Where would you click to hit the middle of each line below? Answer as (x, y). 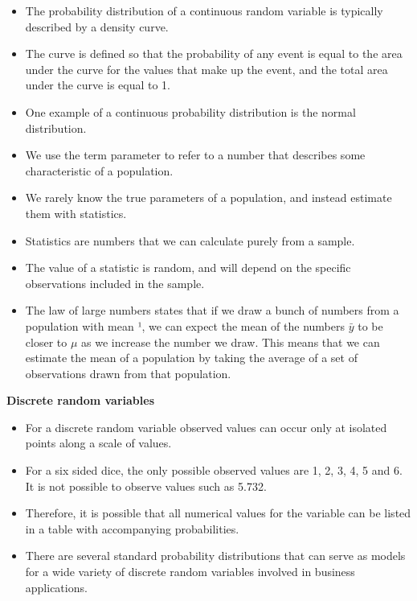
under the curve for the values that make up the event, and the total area (206, 69)
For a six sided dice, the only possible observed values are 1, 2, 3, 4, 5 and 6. (214, 470)
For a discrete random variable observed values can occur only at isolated (206, 427)
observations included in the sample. (115, 283)
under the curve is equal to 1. (98, 85)
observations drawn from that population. (128, 373)
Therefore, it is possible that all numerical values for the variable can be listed (218, 513)
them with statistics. (76, 213)
